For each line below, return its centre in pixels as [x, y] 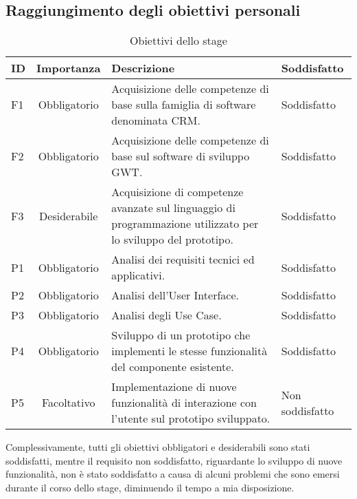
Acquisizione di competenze [177, 192]
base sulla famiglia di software [184, 105]
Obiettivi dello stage [178, 41]
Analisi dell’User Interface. [175, 295]
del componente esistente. [173, 367]
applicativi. [138, 275]
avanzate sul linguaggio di [173, 208]
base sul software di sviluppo [181, 156]
